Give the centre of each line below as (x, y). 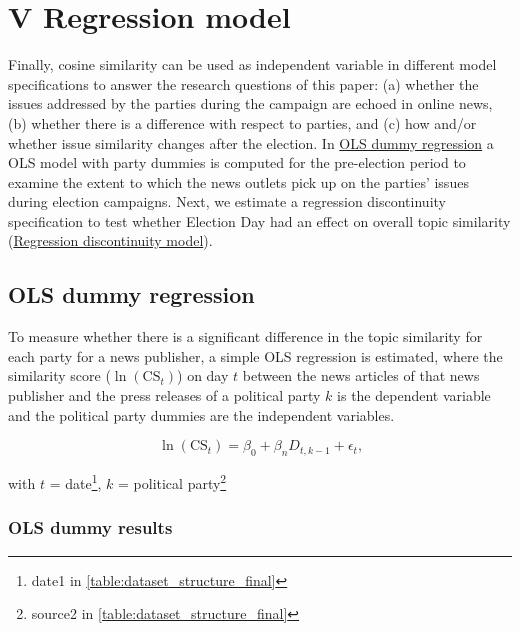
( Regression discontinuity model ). (110, 240)
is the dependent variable (414, 395)
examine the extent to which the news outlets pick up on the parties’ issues (238, 181)
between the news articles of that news (361, 375)
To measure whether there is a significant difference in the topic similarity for (245, 336)
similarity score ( (59, 375)
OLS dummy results (90, 527)
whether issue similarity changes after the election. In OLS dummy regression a (251, 142)
